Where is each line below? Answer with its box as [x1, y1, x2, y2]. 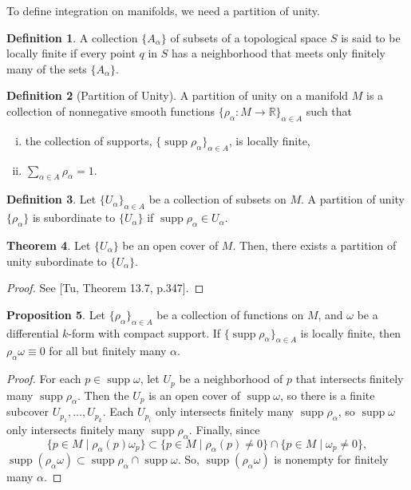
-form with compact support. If [68, 324, 221, 341]
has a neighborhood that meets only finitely [172, 45, 385, 61]
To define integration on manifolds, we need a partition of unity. [6, 2, 320, 18]
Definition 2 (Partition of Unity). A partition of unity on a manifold [6, 87, 349, 104]
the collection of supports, [25, 132, 152, 148]
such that [306, 102, 353, 119]
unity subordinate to [6, 252, 107, 269]
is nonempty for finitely [274, 451, 389, 468]
